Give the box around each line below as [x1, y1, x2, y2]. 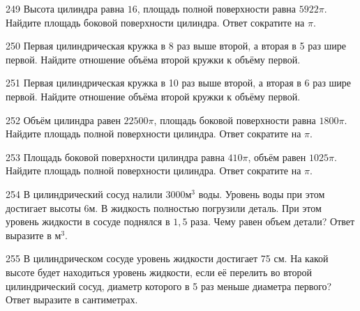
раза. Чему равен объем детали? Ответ [190, 214, 355, 229]
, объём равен [248, 149, 306, 164]
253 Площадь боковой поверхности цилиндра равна [6, 149, 225, 164]
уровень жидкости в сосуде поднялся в [6, 214, 170, 229]
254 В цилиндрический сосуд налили [6, 186, 163, 201]
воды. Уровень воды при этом [198, 186, 325, 201]
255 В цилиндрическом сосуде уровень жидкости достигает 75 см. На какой [6, 251, 329, 266]
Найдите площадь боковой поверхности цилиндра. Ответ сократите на [6, 15, 305, 29]
